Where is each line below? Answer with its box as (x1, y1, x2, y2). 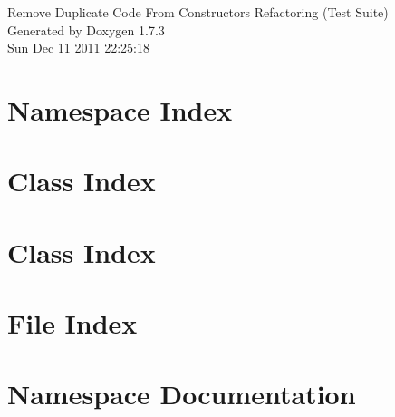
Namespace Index (7, 91, 233, 128)
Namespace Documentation (7, 375, 356, 412)
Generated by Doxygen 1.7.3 (7, 20, 165, 39)
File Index (7, 305, 138, 342)
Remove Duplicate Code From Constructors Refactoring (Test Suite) (7, 3, 389, 21)
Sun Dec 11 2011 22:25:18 (7, 38, 149, 57)
